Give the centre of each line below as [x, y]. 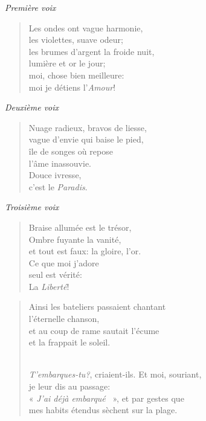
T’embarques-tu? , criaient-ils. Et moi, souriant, [115, 374]
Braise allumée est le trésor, [80, 227]
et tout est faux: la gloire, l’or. [85, 251]
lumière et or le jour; [67, 63]
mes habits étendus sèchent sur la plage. [103, 410]
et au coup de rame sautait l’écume [94, 330]
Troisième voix [32, 207]
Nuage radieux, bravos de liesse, [88, 127]
